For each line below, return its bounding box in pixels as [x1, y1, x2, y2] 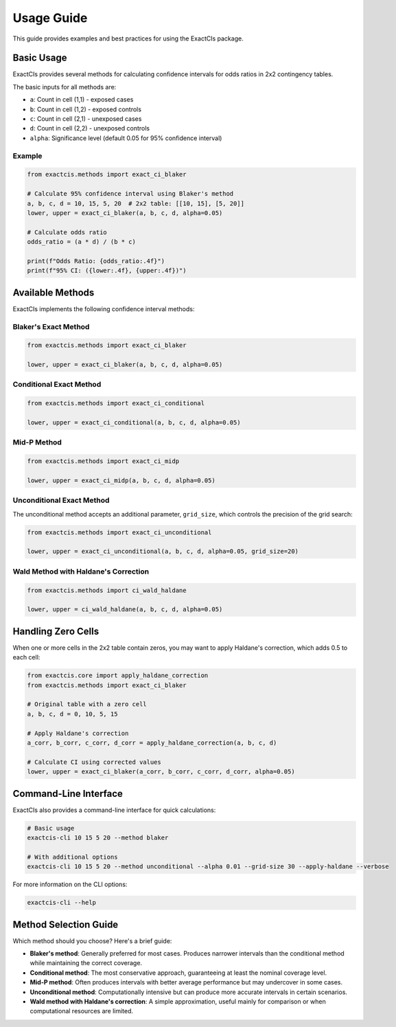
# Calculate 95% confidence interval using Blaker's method [27, 190, 234, 198]
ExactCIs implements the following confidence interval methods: [12, 304, 195, 313]
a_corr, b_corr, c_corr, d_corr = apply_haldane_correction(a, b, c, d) [27, 738, 277, 747]
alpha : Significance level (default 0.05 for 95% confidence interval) [30, 134, 222, 142]
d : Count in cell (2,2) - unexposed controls [30, 124, 150, 133]
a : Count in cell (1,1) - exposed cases [30, 95, 134, 104]
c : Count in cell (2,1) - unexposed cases [30, 115, 142, 123]
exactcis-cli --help [27, 899, 96, 907]
